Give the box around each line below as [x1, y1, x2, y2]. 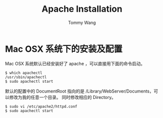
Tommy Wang [68, 20, 96, 25]
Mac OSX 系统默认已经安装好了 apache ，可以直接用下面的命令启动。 [5, 60, 145, 67]
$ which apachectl [5, 70, 42, 75]
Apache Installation [41, 3, 122, 15]
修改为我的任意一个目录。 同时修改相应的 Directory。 [9, 94, 116, 100]
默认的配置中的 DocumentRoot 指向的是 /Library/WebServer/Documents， [5, 88, 154, 94]
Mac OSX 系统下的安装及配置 [5, 43, 123, 54]
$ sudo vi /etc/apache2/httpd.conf [5, 104, 78, 109]
